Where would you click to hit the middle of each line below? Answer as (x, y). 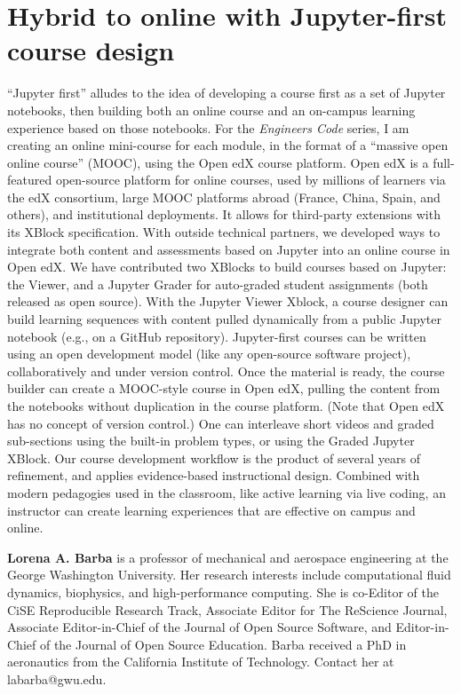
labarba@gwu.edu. (57, 678)
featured (30, 180)
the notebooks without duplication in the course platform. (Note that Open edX (226, 406)
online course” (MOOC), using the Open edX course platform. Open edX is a (218, 162)
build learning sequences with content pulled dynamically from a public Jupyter (224, 319)
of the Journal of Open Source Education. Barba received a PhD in (223, 644)
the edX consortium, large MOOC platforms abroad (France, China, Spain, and (224, 197)
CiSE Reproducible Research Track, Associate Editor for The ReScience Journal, (227, 609)
